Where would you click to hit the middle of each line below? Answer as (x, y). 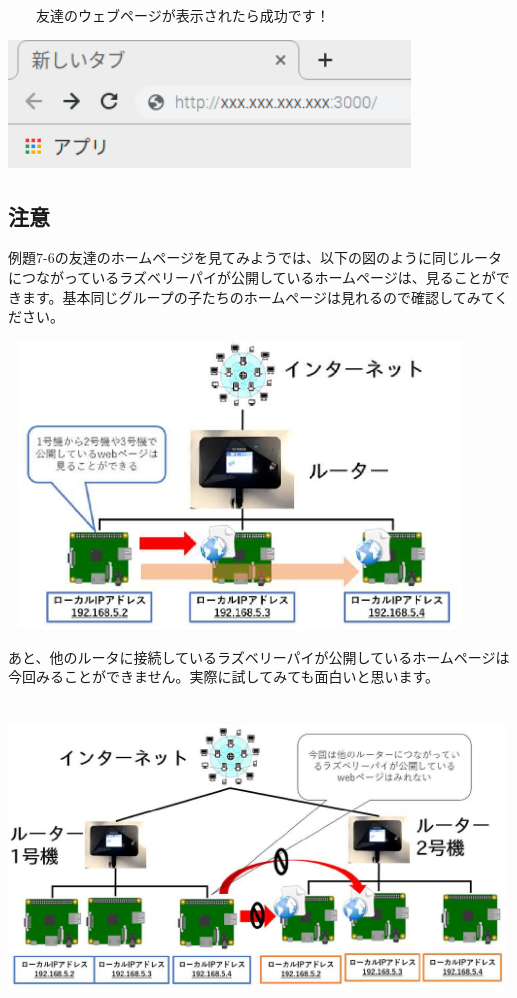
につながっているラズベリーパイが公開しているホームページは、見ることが (252, 276)
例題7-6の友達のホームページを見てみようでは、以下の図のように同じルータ (255, 257)
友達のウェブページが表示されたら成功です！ (182, 15)
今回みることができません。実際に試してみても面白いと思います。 (224, 676)
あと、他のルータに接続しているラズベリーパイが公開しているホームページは (259, 656)
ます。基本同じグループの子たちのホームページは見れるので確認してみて (258, 296)
